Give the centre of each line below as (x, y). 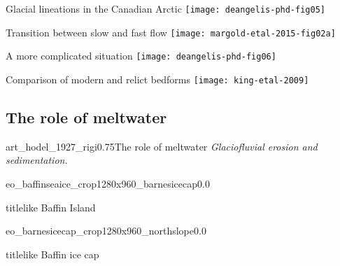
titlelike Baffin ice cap (52, 254)
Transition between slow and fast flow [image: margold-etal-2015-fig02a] (171, 32)
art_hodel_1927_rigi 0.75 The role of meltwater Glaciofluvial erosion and (162, 146)
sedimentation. (37, 160)
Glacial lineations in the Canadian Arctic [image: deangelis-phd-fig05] (165, 8)
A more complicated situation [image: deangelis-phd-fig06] (141, 56)
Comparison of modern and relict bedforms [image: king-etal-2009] (157, 79)
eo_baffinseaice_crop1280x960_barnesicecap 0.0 (108, 184)
